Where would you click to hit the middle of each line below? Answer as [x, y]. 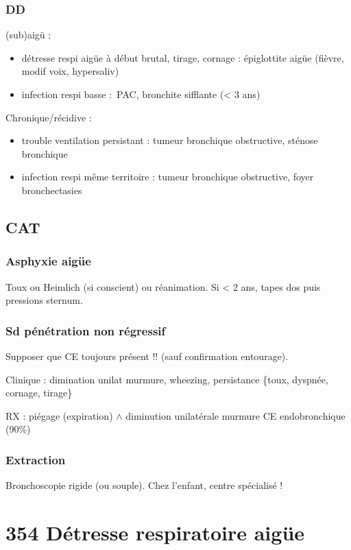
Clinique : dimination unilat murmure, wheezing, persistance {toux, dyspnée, [167, 379]
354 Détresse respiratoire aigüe [155, 532]
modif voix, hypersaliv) [70, 71]
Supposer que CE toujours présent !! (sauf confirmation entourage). [147, 356]
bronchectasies [52, 190]
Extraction [36, 459]
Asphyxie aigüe [48, 261]
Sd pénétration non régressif [86, 330]
